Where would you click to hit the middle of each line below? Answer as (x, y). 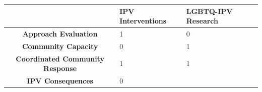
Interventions (143, 21)
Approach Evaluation (60, 33)
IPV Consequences (60, 81)
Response (60, 68)
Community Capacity (60, 46)
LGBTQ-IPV (209, 11)
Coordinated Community (60, 58)
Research (202, 21)
